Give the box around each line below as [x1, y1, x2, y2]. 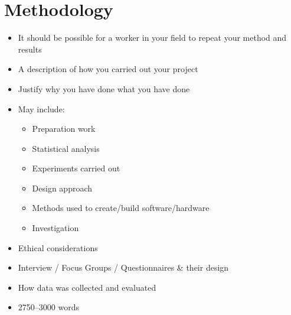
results [18, 43, 42, 55]
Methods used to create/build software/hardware [32, 202, 210, 214]
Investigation [32, 222, 79, 234]
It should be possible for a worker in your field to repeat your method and [18, 31, 287, 44]
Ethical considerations [18, 241, 98, 254]
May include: [18, 102, 65, 115]
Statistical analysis [32, 142, 100, 154]
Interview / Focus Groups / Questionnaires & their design [18, 261, 229, 274]
